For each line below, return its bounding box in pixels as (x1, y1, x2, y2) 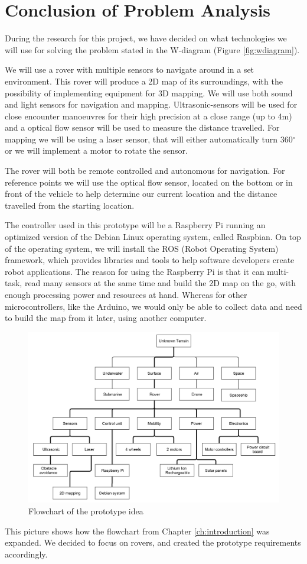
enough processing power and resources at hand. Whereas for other (5, 289, 247, 300)
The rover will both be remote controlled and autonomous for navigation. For (5, 164, 285, 177)
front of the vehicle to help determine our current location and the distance (5, 187, 277, 200)
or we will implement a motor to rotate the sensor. (5, 144, 188, 157)
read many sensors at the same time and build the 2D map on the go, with (24, 277, 296, 289)
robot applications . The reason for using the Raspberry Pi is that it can (5, 265, 264, 277)
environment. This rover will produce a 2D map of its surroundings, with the (5, 74, 283, 87)
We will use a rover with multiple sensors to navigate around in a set (5, 63, 254, 76)
